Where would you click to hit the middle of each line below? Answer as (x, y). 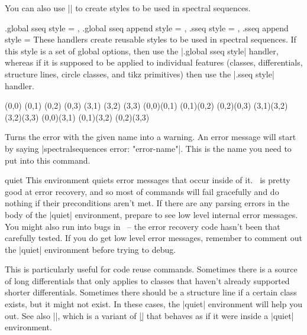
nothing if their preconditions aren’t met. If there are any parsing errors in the (147, 203)
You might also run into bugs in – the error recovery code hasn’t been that (143, 226)
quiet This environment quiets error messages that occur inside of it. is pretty (148, 180)
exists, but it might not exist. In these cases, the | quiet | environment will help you (153, 304)
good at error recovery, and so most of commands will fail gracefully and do (142, 191)
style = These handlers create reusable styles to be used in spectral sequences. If (151, 39)
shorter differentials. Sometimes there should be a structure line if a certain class (151, 292)
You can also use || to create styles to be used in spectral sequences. (128, 8)
